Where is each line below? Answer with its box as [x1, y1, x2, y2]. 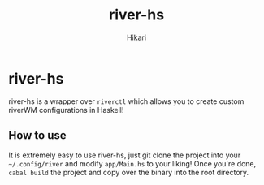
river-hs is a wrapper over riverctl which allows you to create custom [8, 96, 245, 106]
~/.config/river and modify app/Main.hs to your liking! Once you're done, [8, 158, 257, 168]
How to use [8, 128, 67, 143]
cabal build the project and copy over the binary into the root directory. [8, 167, 249, 177]
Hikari [126, 32, 147, 42]
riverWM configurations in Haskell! [8, 105, 124, 114]
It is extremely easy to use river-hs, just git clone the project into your [8, 150, 241, 160]
